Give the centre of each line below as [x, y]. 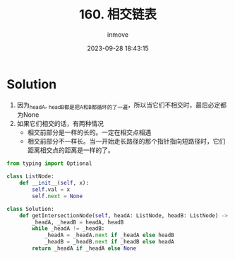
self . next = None [57, 196]
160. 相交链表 [118, 15]
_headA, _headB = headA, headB [78, 222]
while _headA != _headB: [68, 229]
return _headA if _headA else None [84, 248]
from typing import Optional [49, 163]
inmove [118, 34]
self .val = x [51, 190]
